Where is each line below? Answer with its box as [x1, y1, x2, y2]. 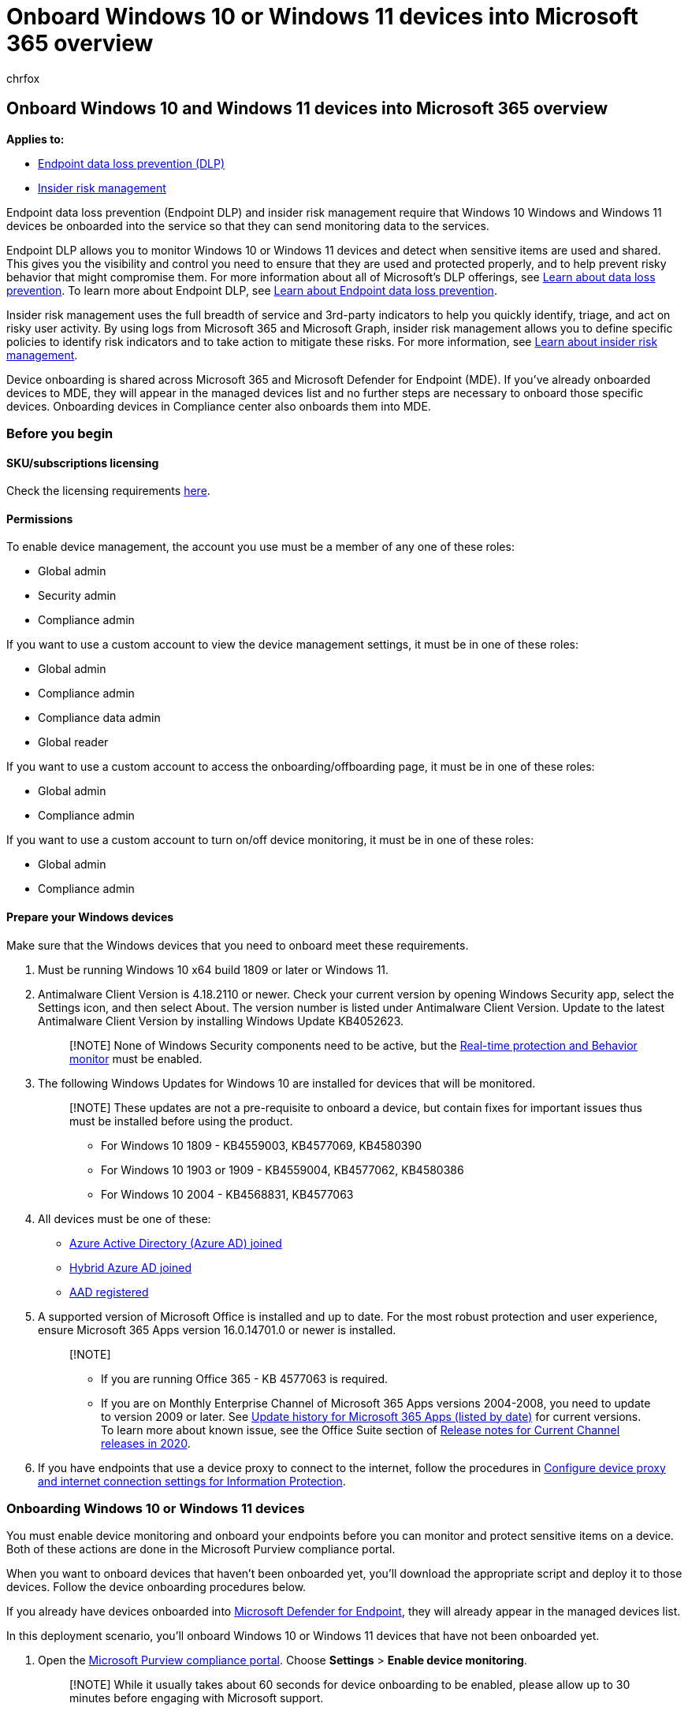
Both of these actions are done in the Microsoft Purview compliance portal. [6, 1542, 396, 1556]
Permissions [6, 511, 73, 526]
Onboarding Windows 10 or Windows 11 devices [6, 1500, 305, 1516]
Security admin [38, 589, 117, 603]
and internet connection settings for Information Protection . [38, 1474, 346, 1488]
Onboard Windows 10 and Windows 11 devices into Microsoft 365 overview [6, 99, 608, 119]
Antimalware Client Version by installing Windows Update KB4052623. [38, 1013, 404, 1028]
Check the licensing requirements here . [6, 484, 210, 498]
